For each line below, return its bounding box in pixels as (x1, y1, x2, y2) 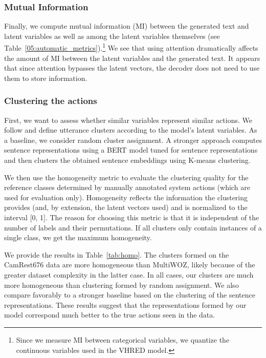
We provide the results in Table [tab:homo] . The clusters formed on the (4, 249, 229, 260)
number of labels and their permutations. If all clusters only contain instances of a (4, 222, 262, 233)
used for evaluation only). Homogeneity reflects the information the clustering (4, 192, 248, 202)
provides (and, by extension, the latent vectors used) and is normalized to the (4, 202, 248, 213)
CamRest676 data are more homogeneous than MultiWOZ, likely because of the (4, 259, 255, 270)
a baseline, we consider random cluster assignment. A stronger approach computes (4, 134, 262, 145)
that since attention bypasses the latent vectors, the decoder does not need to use (4, 62, 260, 73)
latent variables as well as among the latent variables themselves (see (4, 30, 220, 41)
